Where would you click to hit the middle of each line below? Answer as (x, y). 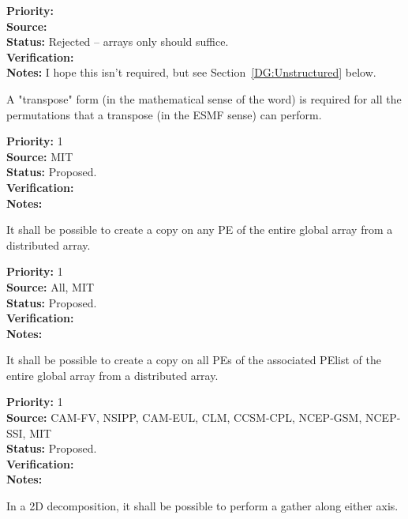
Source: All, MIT (51, 286)
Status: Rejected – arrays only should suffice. (118, 41)
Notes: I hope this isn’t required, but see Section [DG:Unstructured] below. (191, 72)
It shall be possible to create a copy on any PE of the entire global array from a (200, 229)
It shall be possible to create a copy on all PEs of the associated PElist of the (194, 360)
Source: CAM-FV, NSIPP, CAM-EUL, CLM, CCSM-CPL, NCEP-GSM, (184, 417)
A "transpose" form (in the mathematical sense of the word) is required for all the (204, 98)
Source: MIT (40, 156)
